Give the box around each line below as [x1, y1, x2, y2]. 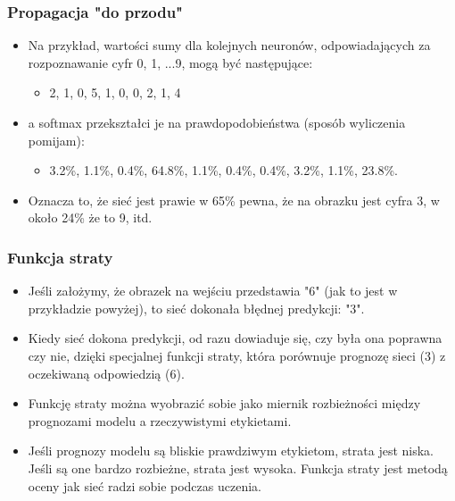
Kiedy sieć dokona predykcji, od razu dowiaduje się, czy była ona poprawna [28, 329, 443, 347]
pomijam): [28, 130, 85, 149]
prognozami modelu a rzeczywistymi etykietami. [28, 411, 292, 430]
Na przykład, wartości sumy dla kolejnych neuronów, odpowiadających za [28, 36, 431, 54]
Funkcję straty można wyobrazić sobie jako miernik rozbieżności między [28, 394, 421, 413]
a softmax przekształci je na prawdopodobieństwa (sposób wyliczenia [28, 113, 406, 131]
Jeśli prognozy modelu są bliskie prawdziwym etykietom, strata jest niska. [28, 441, 434, 460]
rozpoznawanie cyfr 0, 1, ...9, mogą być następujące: [28, 53, 313, 71]
